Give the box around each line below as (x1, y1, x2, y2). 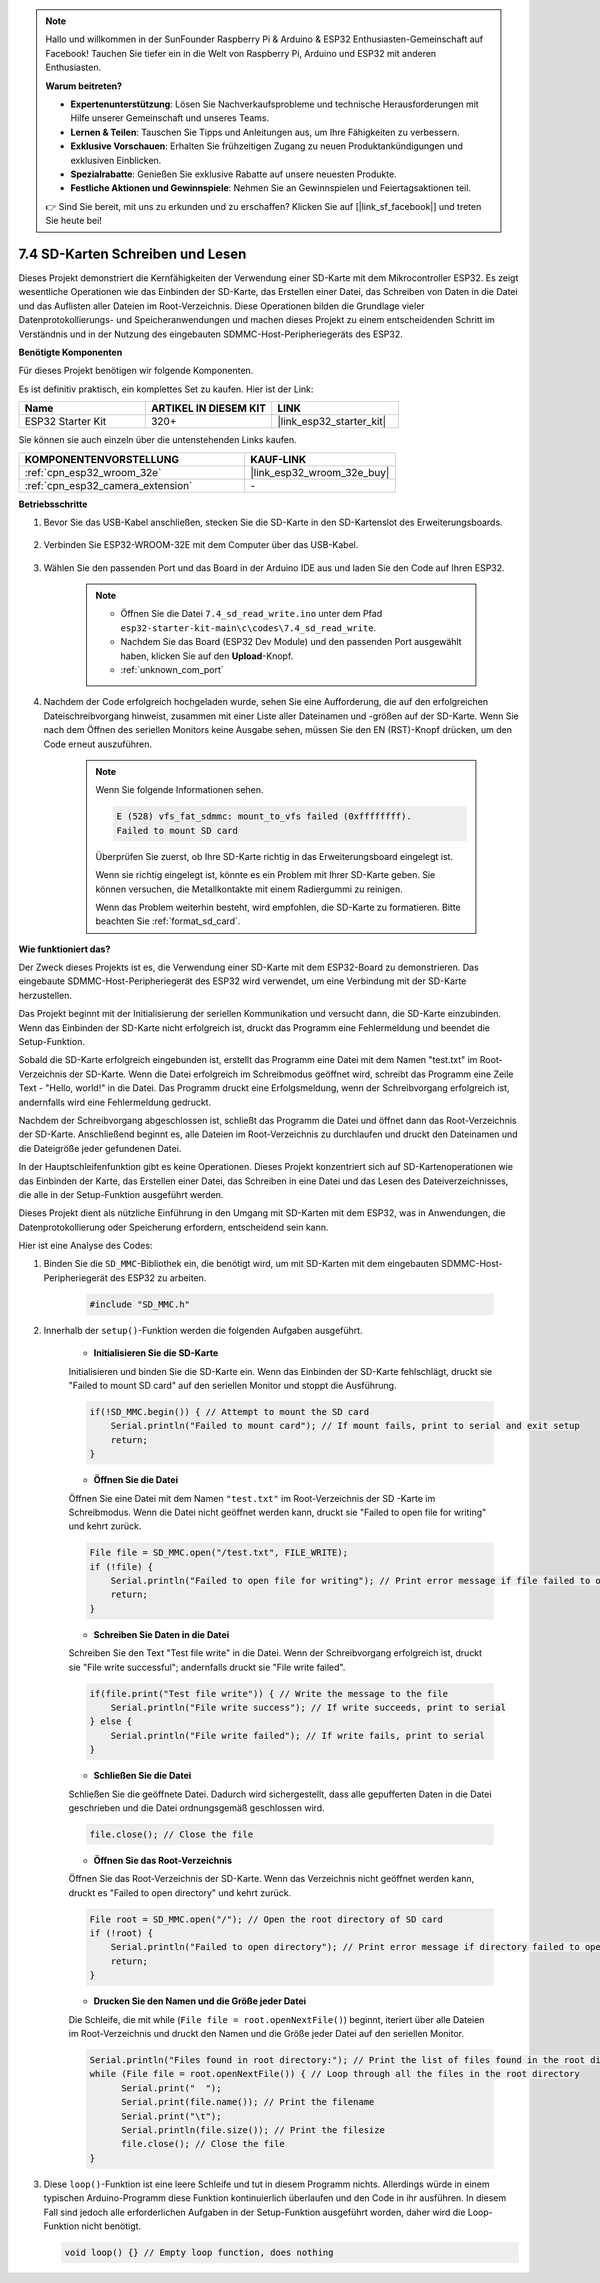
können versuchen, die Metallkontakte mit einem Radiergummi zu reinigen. (95, 883, 404, 895)
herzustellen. (18, 989, 72, 1001)
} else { (89, 1716, 133, 1727)
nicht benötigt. (81, 2220, 142, 2232)
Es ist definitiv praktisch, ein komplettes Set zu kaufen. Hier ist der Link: (18, 383, 314, 395)
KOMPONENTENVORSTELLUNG (24, 452, 180, 466)
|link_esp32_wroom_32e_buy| (250, 465, 390, 479)
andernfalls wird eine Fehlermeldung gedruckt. (18, 1096, 212, 1108)
